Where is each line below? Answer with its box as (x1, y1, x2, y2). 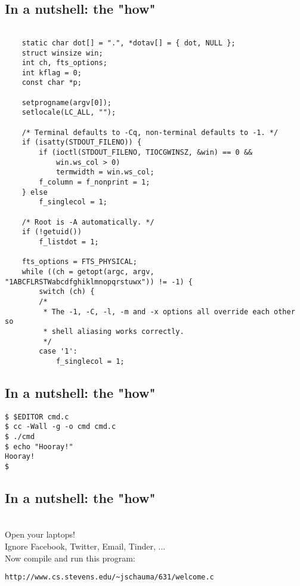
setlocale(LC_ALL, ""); (21, 108, 116, 117)
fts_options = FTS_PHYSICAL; (21, 257, 137, 266)
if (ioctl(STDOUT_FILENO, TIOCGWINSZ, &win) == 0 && (39, 148, 253, 157)
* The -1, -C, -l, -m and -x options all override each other (43, 307, 295, 316)
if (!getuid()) (21, 228, 82, 237)
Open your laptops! (5, 528, 75, 541)
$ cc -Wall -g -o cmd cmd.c (5, 422, 116, 431)
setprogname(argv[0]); (21, 98, 112, 107)
